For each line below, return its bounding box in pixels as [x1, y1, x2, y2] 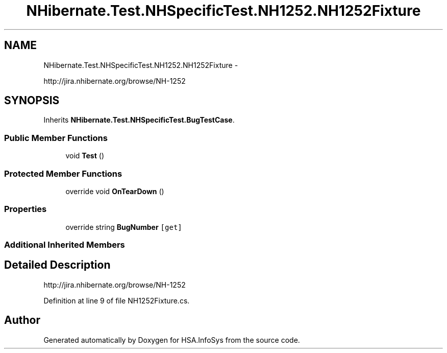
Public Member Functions [4, 132, 108, 143]
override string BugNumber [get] [65, 222, 182, 231]
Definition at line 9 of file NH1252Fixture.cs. [43, 296, 190, 305]
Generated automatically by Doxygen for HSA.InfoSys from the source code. [43, 335, 300, 344]
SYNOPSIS [4, 94, 60, 107]
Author [4, 314, 40, 327]
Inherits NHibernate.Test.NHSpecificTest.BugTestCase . [43, 115, 235, 125]
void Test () [65, 151, 104, 160]
